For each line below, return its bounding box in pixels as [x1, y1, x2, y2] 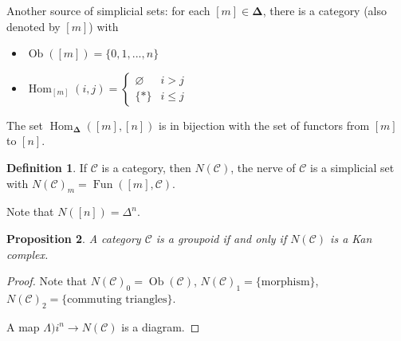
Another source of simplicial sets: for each [6, 2, 210, 18]
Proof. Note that [6, 272, 88, 289]
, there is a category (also [262, 2, 387, 18]
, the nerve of [230, 159, 296, 175]
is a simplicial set [310, 159, 395, 175]
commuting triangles [67, 293, 167, 305]
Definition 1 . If [6, 159, 88, 175]
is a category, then [101, 159, 191, 175]
